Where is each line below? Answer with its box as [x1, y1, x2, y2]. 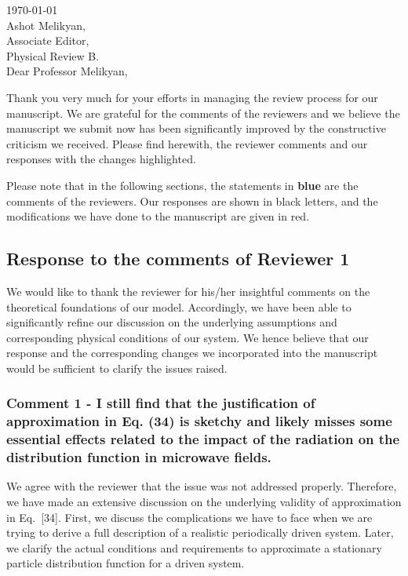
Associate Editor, [6, 32, 89, 49]
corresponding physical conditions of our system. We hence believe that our [6, 329, 369, 345]
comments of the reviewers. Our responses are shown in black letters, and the [6, 192, 378, 209]
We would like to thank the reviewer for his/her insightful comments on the [6, 283, 370, 299]
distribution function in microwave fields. [6, 447, 271, 467]
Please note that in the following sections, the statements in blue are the [6, 177, 359, 193]
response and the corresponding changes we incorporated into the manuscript [6, 345, 378, 361]
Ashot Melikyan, [6, 16, 86, 33]
